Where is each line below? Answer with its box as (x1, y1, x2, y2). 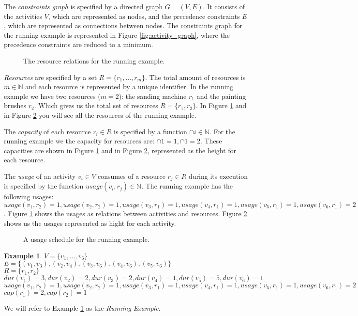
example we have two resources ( (4, 91, 101, 101)
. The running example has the (141, 181, 233, 191)
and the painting (196, 91, 246, 101)
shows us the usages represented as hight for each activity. (4, 218, 176, 228)
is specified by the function (4, 181, 84, 191)
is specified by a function (114, 126, 187, 136)
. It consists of (203, 1, 245, 11)
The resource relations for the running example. (23, 55, 165, 65)
